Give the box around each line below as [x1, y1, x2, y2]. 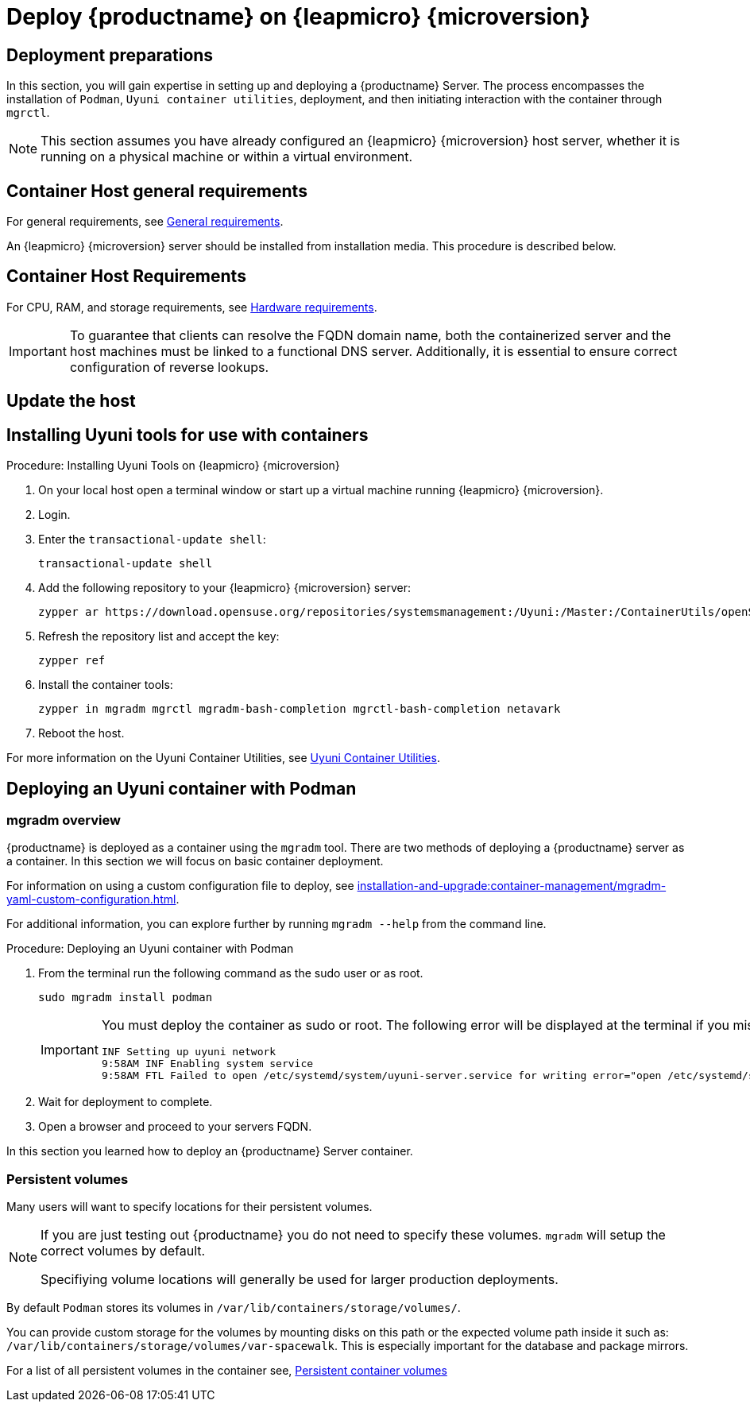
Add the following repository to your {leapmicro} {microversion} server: [38, 581, 411, 595]
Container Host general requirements [6, 180, 307, 201]
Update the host [6, 391, 136, 412]
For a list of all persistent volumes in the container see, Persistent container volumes [6, 1364, 447, 1378]
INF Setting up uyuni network [101, 1046, 276, 1058]
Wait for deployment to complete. [38, 1095, 213, 1109]
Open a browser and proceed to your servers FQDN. [38, 1120, 312, 1134]
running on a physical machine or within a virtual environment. [41, 149, 413, 165]
